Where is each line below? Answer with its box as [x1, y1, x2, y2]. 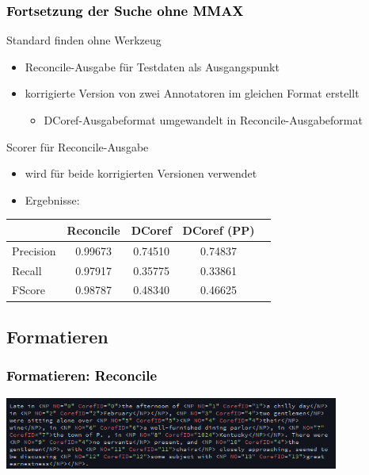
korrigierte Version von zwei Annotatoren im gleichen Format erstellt [25, 85, 359, 102]
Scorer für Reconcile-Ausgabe [6, 138, 149, 155]
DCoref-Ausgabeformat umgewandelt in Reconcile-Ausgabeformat [44, 112, 363, 128]
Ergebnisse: [25, 191, 80, 208]
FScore [12, 282, 45, 298]
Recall [12, 262, 42, 278]
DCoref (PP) [182, 221, 255, 238]
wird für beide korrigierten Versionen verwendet [25, 165, 257, 182]
